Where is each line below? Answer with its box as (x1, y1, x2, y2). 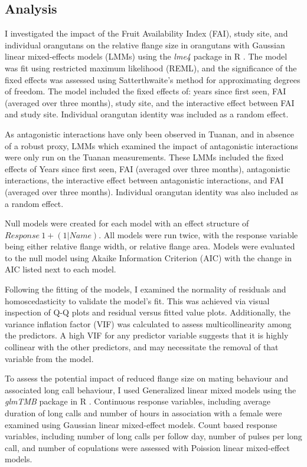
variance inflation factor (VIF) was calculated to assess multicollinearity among (5, 317, 292, 330)
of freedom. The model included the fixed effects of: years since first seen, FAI (5, 85, 286, 97)
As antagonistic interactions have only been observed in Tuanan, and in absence (5, 127, 295, 140)
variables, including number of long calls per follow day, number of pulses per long (5, 430, 302, 442)
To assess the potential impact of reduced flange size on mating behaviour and (5, 372, 288, 384)
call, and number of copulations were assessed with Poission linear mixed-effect (5, 441, 290, 453)
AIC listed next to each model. (5, 263, 116, 275)
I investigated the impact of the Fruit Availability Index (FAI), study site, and (5, 27, 288, 40)
